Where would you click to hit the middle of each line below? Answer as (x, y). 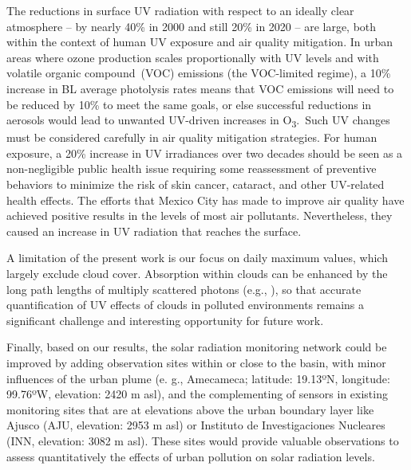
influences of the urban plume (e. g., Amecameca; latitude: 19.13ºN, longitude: (198, 378)
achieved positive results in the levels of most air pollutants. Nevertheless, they (200, 215)
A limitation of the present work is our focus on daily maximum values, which (197, 258)
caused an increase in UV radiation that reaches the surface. (154, 231)
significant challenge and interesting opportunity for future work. (165, 320)
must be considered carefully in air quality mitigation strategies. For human (192, 137)
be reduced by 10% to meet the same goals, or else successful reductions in (189, 104)
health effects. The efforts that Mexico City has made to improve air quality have (205, 200)
